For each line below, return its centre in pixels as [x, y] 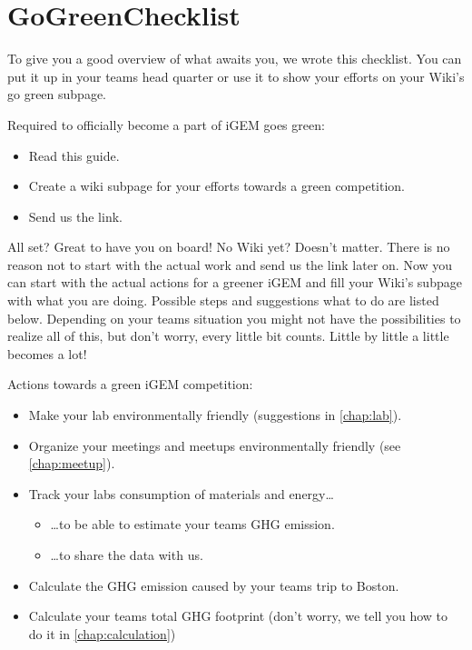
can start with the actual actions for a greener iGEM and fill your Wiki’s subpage [235, 282]
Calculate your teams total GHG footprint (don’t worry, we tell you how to [238, 616]
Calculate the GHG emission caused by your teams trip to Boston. [214, 585]
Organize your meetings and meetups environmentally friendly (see [215, 445]
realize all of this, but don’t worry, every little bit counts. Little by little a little [228, 336]
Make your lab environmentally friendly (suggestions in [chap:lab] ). [215, 415]
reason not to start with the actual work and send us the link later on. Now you [230, 264]
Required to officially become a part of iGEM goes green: [166, 124]
